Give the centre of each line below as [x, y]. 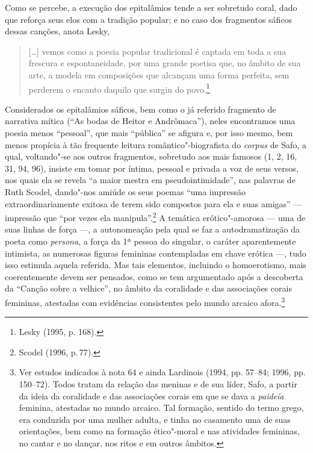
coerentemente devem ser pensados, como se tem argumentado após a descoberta [154, 276]
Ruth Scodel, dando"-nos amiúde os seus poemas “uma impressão [125, 191]
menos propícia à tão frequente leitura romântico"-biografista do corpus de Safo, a [156, 144]
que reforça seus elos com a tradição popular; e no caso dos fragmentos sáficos [149, 19]
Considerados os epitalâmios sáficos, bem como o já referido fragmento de [141, 109]
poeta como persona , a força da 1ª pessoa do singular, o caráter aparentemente [150, 241]
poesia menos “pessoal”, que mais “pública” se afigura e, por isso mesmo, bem [149, 133]
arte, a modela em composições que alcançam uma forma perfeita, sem [159, 74]
